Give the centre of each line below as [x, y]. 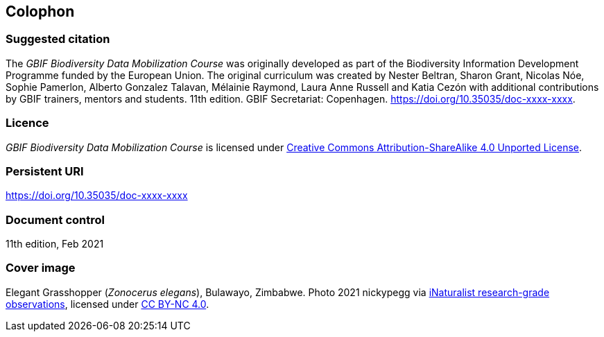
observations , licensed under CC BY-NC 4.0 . [107, 304]
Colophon [40, 11]
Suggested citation [58, 39]
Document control [55, 219]
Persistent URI [45, 171]
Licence [27, 123]
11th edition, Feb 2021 [55, 244]
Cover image [41, 268]
